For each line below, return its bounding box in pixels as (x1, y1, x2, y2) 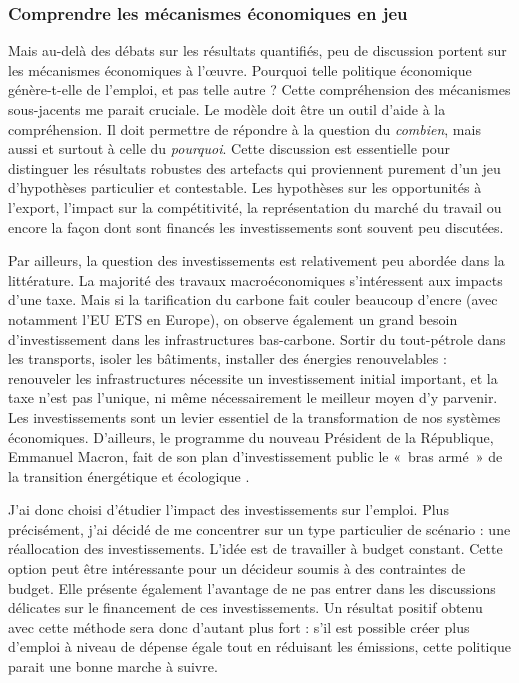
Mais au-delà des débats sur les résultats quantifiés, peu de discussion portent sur (8, 40, 507, 61)
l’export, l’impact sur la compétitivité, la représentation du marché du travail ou (8, 196, 502, 217)
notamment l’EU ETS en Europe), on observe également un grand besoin (8, 308, 458, 329)
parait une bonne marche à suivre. (8, 656, 218, 677)
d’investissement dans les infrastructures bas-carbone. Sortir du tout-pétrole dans (8, 328, 506, 349)
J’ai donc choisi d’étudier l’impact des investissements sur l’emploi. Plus (8, 499, 449, 520)
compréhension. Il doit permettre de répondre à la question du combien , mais (8, 118, 481, 139)
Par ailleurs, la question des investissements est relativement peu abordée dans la (8, 250, 505, 271)
